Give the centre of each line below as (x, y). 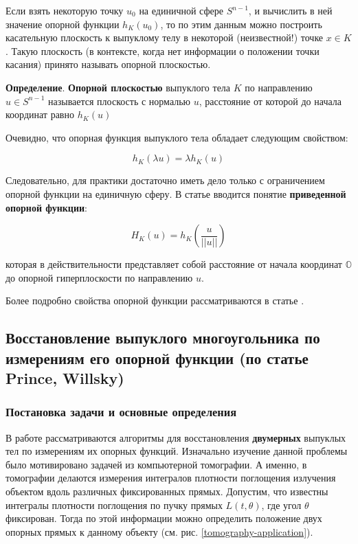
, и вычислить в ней (290, 10)
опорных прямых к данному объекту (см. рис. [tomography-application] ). (159, 531)
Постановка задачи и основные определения (121, 412)
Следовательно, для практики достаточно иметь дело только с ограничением (165, 180)
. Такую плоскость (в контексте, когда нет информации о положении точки (163, 50)
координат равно (40, 114)
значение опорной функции (63, 24)
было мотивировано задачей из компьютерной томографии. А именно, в (156, 464)
